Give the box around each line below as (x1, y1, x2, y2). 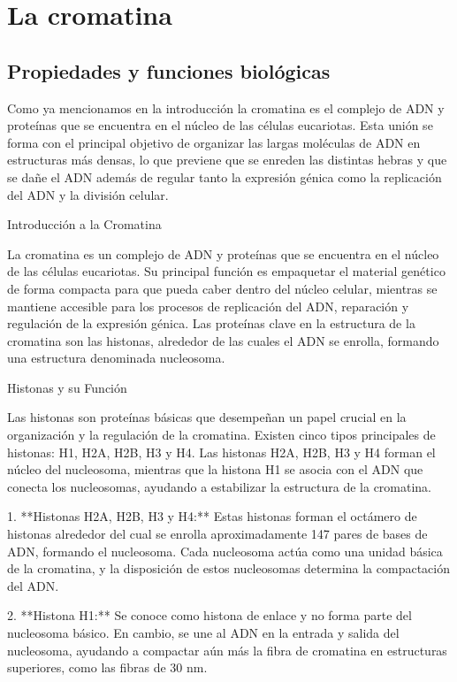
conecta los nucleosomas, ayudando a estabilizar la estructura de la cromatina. (7, 477, 432, 495)
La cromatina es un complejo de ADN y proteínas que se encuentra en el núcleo (7, 244, 439, 263)
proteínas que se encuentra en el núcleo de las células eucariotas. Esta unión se (7, 116, 433, 134)
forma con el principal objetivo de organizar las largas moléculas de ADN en (7, 133, 421, 151)
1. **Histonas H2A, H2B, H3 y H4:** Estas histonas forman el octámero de (7, 507, 417, 525)
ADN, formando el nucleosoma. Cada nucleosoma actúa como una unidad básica (7, 541, 443, 560)
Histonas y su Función (7, 378, 127, 396)
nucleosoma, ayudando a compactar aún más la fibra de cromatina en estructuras (7, 640, 447, 659)
